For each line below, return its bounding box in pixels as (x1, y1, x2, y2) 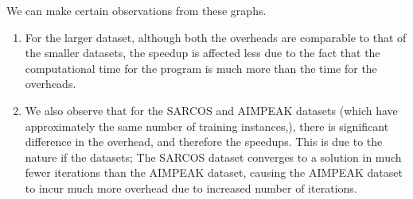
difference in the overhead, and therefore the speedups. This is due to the (25, 133, 383, 150)
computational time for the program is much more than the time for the (25, 59, 377, 76)
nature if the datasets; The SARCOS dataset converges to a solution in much (25, 148, 402, 165)
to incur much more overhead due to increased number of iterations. (25, 179, 357, 196)
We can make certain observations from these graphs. (6, 2, 267, 18)
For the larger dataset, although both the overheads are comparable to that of (25, 29, 407, 45)
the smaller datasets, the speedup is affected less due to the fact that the (25, 44, 380, 61)
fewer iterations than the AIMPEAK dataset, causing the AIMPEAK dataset (25, 164, 403, 181)
